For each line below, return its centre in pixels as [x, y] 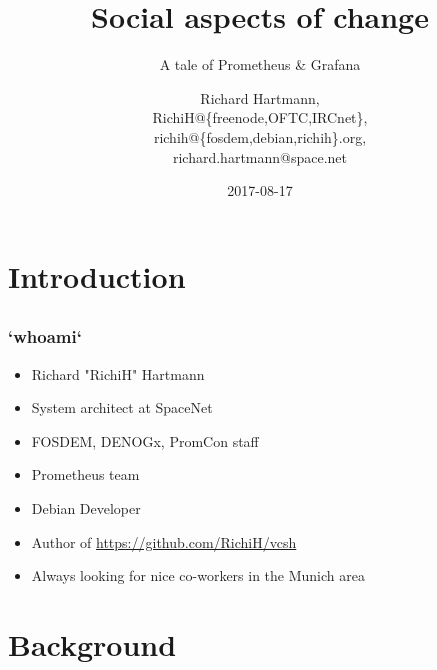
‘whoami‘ [45, 336]
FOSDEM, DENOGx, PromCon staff [145, 440]
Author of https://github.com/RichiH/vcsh [164, 541]
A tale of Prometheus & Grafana [260, 64]
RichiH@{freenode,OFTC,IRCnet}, [260, 117]
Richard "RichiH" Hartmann [118, 373]
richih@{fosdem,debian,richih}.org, [260, 136]
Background [92, 643]
